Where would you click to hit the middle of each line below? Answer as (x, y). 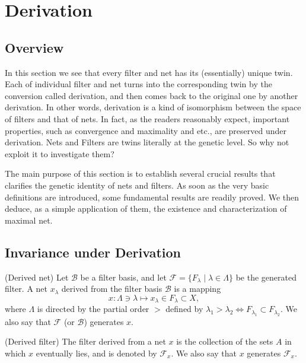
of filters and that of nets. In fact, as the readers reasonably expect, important (147, 118)
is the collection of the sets (225, 341)
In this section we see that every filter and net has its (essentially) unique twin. (149, 72)
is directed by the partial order (93, 309)
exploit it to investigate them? (60, 153)
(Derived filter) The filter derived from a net (85, 341)
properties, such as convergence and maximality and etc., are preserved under (146, 130)
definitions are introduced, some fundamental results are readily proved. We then (152, 197)
